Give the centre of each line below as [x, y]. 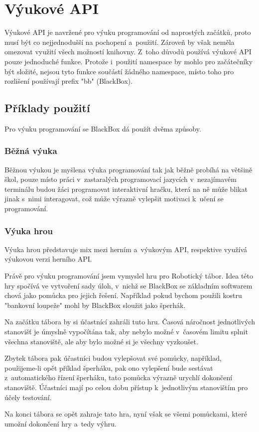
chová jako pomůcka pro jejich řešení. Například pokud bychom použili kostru [123, 295]
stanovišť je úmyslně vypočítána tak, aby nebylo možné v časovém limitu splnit [126, 332]
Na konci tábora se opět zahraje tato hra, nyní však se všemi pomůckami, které [126, 414]
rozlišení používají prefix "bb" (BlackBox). [69, 81]
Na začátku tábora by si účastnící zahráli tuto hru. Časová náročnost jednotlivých [130, 322]
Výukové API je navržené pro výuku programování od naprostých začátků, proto [128, 32]
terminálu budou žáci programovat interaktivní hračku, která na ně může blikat [126, 189]
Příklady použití [47, 108]
